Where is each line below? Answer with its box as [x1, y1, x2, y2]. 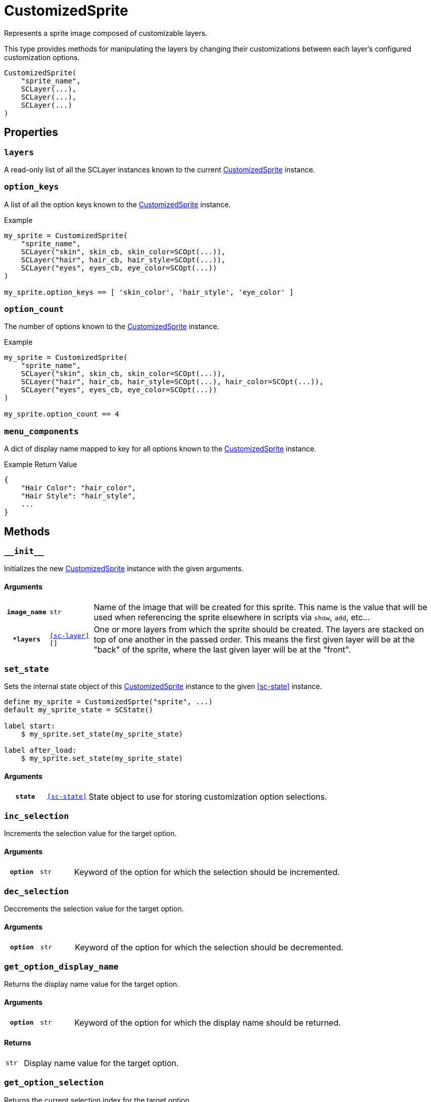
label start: [4, 722, 56, 730]
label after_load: [4, 746, 77, 755]
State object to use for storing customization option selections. [88, 791, 327, 802]
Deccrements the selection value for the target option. [4, 904, 184, 913]
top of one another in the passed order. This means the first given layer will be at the [93, 634, 415, 645]
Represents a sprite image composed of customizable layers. [4, 28, 208, 37]
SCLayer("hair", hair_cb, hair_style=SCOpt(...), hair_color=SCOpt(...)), [21, 378, 324, 386]
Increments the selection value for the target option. [4, 829, 177, 838]
